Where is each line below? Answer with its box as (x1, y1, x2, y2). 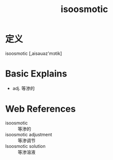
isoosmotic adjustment (5, 131, 52, 137)
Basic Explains (5, 68, 67, 79)
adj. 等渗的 (12, 85, 35, 91)
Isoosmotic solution (5, 143, 46, 149)
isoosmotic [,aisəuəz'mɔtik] (5, 50, 62, 56)
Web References (5, 103, 76, 115)
